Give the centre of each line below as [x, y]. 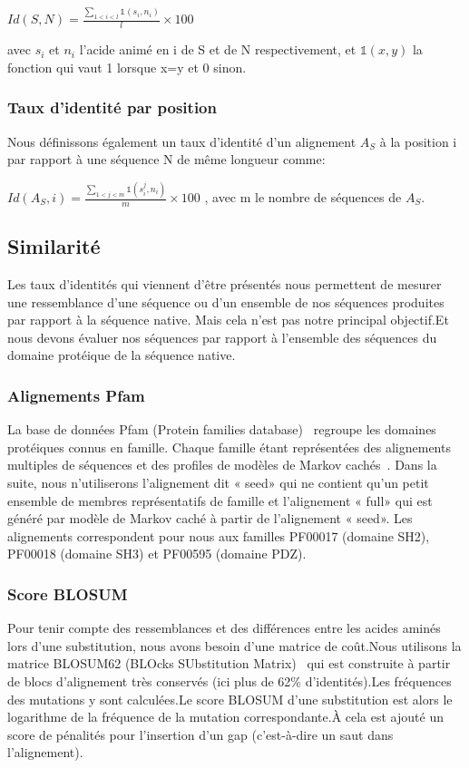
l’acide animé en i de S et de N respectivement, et [218, 49]
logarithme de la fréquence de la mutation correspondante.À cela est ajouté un [225, 717]
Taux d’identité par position [112, 107]
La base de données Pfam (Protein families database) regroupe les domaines [222, 429]
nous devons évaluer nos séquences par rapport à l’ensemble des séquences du [222, 337]
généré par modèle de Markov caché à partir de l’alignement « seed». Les [210, 518]
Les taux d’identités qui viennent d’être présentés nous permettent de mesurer [225, 284]
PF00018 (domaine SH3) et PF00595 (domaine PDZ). [157, 554]
